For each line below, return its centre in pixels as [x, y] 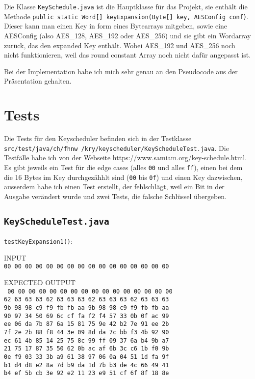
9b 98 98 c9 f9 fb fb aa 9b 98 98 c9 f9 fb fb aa [87, 307]
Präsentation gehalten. [38, 81]
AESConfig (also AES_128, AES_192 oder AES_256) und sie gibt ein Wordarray [127, 35]
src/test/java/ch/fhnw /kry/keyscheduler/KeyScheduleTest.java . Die [116, 148]
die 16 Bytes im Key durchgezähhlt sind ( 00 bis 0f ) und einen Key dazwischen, [123, 177]
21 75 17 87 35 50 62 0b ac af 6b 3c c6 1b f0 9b [87, 349]
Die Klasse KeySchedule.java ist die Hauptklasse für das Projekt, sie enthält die [126, 6]
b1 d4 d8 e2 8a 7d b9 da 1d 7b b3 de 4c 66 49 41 [87, 365]
